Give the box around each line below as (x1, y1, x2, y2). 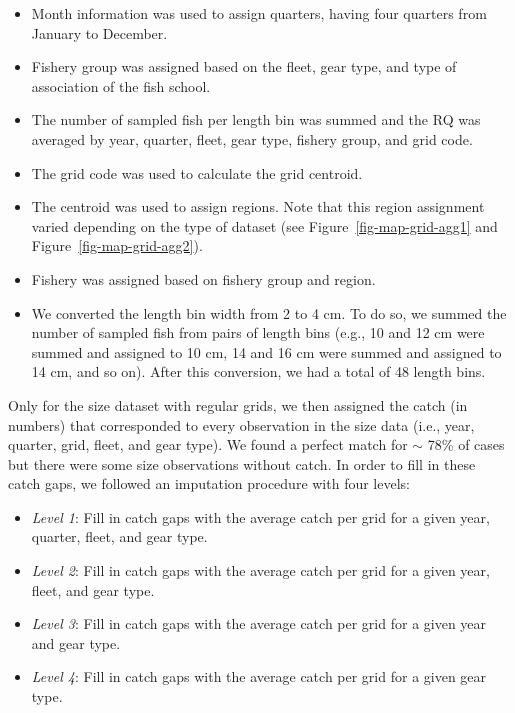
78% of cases (427, 434, 505, 455)
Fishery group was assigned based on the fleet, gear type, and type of (31, 56, 457, 77)
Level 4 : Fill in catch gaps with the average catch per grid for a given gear (31, 666, 487, 687)
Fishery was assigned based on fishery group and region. (31, 268, 376, 289)
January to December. (31, 22, 168, 43)
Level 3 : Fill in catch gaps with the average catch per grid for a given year (31, 613, 487, 634)
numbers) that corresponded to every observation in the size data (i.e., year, (8, 414, 475, 435)
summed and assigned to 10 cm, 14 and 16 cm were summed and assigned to (31, 341, 502, 362)
